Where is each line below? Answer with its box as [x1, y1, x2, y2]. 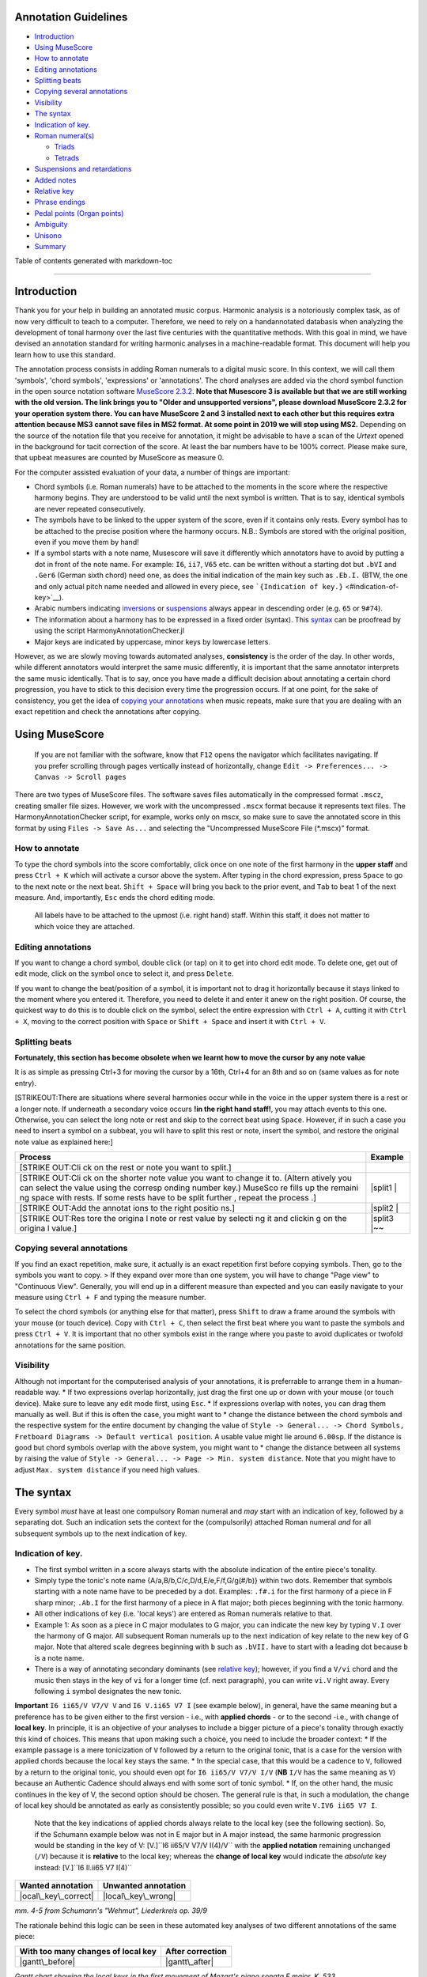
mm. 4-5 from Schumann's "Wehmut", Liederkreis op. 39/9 [14, 1906, 207, 1915]
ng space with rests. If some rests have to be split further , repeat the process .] [19, 1193, 316, 1204]
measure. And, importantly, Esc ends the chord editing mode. [14, 892, 215, 902]
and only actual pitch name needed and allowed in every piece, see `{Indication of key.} [34, 581, 344, 591]
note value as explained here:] [14, 1137, 114, 1147]
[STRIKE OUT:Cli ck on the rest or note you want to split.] [19, 1162, 232, 1174]
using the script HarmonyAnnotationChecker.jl [34, 626, 185, 636]
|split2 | [370, 1203, 399, 1214]
